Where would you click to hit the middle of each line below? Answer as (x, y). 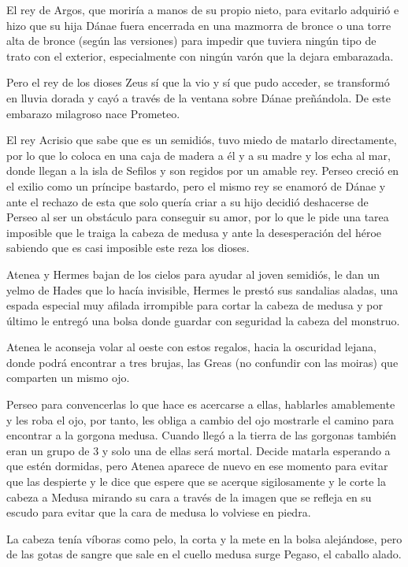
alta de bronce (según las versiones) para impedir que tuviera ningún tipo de (191, 41)
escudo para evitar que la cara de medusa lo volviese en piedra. (159, 512)
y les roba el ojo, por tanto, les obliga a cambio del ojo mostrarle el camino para (200, 419)
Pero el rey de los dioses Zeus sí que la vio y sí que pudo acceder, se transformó (198, 82)
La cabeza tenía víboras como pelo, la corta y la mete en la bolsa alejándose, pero (204, 538)
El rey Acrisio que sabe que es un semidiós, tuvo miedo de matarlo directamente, (202, 140)
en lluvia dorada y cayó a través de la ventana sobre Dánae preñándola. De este (199, 97)
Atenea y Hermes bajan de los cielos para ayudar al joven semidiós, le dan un (193, 274)
